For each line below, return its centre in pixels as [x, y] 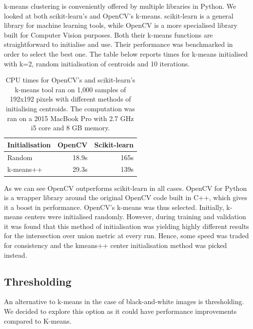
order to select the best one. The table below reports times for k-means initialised [126, 53]
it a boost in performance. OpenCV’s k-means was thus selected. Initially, [114, 207]
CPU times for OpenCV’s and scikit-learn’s [70, 80]
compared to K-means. [38, 320]
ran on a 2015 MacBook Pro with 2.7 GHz [70, 118]
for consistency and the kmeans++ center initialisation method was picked [116, 245]
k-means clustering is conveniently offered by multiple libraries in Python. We [120, 6]
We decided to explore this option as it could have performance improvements [120, 311]
